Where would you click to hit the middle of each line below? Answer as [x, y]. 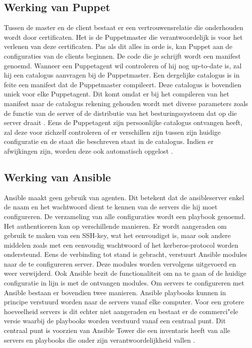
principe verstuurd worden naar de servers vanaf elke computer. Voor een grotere [124, 302]
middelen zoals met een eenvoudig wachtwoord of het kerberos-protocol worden [121, 245]
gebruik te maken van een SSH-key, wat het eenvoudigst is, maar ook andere [118, 235]
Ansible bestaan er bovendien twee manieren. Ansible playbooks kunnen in [115, 292]
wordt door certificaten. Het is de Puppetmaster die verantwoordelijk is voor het [123, 37]
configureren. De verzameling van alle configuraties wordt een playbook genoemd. [125, 216]
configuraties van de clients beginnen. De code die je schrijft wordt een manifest [122, 55]
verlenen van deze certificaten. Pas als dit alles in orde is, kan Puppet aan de [118, 46]
